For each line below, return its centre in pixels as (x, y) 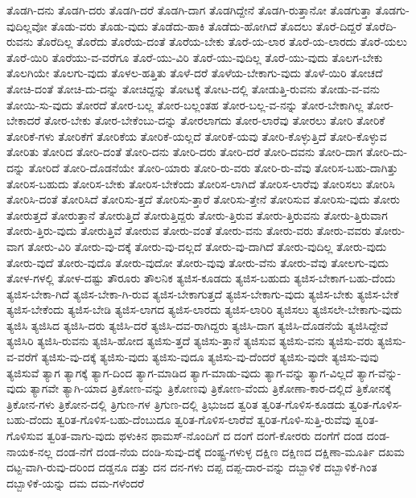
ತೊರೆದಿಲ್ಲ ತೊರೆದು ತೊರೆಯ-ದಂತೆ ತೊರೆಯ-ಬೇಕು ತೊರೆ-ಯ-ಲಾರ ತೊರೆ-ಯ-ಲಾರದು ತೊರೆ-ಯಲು (222, 41)
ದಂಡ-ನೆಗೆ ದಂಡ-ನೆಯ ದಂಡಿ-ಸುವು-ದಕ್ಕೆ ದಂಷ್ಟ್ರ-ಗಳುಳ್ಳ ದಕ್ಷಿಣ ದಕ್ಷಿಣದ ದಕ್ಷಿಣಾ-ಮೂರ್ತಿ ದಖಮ (230, 451)
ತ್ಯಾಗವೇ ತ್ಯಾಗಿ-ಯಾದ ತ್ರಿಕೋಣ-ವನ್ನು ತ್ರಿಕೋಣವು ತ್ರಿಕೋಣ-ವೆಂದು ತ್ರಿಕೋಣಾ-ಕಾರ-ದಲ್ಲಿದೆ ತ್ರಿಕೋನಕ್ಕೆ (210, 388)
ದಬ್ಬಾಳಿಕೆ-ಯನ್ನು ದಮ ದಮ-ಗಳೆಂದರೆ (76, 482)
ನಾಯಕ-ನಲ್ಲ (30, 451)
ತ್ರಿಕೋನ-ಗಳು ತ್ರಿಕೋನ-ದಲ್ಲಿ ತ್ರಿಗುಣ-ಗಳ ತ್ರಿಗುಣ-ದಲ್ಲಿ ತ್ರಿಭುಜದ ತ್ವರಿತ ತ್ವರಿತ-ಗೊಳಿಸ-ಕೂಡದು (176, 403)
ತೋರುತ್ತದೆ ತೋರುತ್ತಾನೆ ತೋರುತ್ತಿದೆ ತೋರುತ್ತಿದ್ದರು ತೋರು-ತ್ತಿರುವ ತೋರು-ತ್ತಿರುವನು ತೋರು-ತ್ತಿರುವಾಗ (197, 214)
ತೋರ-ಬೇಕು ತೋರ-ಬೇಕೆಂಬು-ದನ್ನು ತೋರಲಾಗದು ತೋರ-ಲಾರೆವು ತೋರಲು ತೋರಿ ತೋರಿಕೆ (215, 120)
